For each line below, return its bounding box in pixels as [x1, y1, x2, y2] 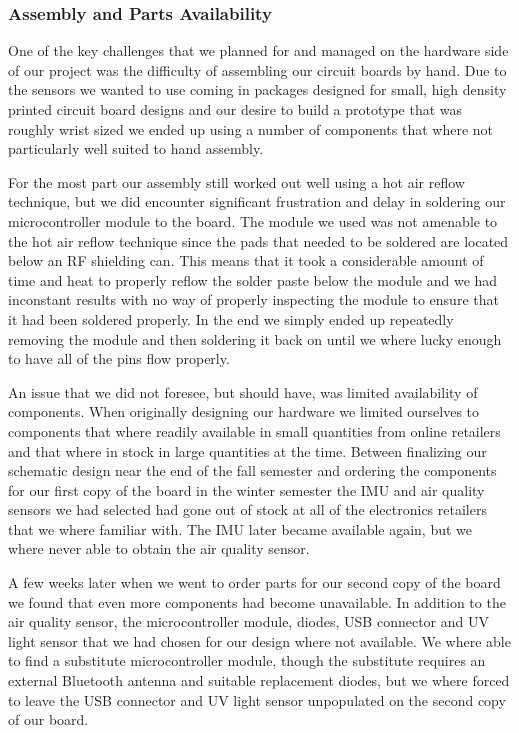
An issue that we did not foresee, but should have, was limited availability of [8, 381, 478, 402]
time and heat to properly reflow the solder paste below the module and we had [8, 269, 498, 290]
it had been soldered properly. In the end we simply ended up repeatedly [8, 308, 454, 329]
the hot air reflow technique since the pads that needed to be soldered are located [8, 230, 509, 251]
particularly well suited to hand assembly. [8, 138, 264, 159]
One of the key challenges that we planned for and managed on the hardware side [8, 40, 509, 61]
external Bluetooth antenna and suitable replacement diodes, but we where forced [8, 670, 510, 691]
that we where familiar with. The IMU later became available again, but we [8, 518, 473, 539]
